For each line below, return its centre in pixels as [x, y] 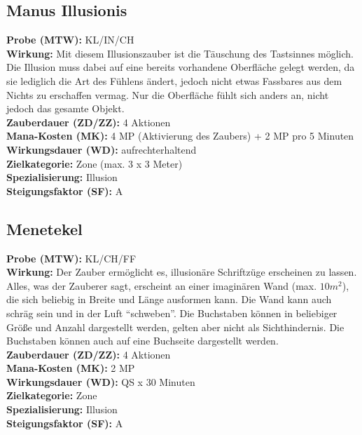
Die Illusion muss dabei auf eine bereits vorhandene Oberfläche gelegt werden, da [181, 67]
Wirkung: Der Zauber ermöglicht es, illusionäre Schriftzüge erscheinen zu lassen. [182, 272]
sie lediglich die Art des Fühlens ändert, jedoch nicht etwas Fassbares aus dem [174, 80]
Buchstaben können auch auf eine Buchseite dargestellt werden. [142, 341]
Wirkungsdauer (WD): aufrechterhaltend [102, 149]
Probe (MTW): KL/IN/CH [70, 40]
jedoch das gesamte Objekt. [65, 108]
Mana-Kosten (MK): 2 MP [71, 368]
